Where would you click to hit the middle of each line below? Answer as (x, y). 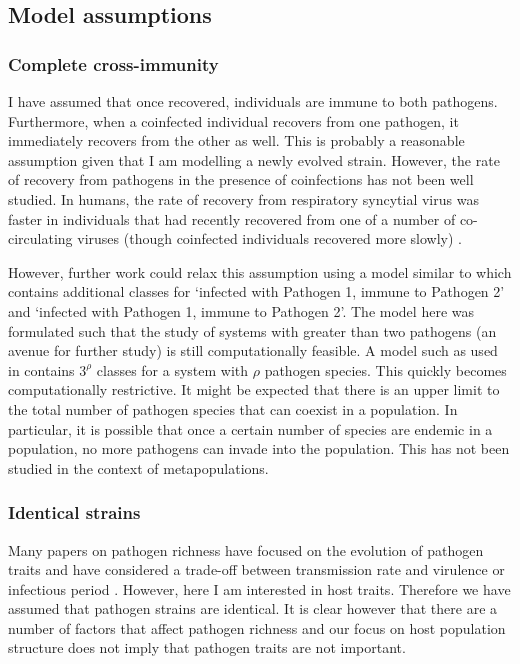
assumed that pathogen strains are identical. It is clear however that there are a (253, 608)
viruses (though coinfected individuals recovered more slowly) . (269, 238)
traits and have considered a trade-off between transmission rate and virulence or (256, 569)
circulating (40, 238)
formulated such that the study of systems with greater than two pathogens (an (252, 330)
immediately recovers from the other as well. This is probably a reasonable (236, 140)
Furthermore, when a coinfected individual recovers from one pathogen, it (233, 120)
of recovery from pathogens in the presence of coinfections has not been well (241, 179)
